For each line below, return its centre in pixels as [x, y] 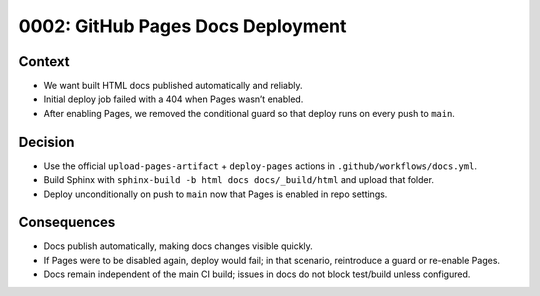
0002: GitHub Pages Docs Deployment [182, 26]
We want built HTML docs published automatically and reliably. [173, 86]
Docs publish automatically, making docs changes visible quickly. [178, 246]
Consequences [67, 222]
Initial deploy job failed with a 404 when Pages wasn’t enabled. [173, 99]
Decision [46, 141]
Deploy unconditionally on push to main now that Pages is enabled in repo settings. [215, 194]
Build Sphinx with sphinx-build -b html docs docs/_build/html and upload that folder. [239, 180]
